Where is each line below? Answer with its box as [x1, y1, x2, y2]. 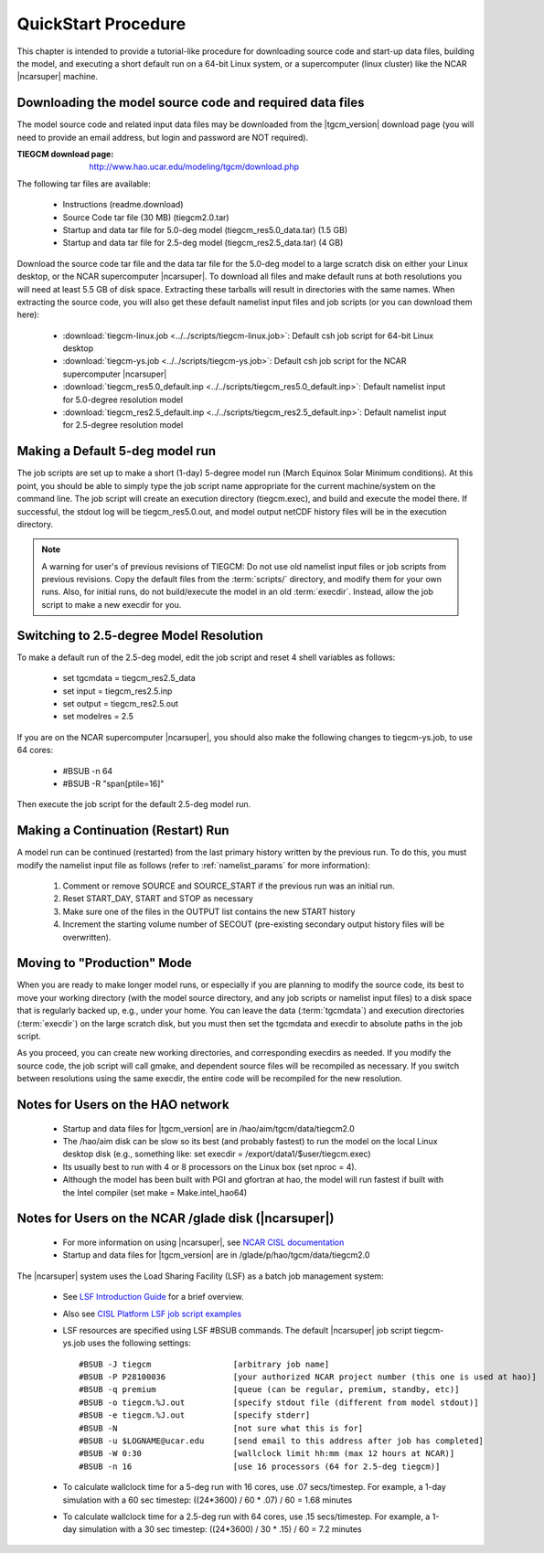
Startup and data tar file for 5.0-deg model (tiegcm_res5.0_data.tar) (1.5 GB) [62, 224, 347, 235]
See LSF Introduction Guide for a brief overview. [62, 1292, 244, 1303]
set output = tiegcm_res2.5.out [62, 697, 178, 708]
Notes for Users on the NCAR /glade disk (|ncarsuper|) [16, 1211, 335, 1227]
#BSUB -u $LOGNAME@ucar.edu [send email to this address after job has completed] [79, 1436, 485, 1446]
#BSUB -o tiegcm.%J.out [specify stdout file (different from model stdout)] [79, 1397, 479, 1408]
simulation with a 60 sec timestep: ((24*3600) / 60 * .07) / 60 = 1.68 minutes [62, 1494, 353, 1505]
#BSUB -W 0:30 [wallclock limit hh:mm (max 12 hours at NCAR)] [79, 1449, 455, 1459]
